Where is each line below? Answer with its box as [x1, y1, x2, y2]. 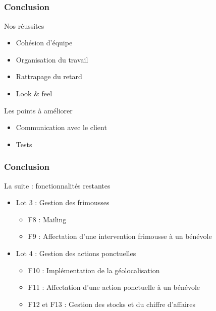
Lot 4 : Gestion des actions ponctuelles [16, 248, 136, 259]
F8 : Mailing [28, 214, 67, 224]
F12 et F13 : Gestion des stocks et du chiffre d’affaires [28, 298, 196, 309]
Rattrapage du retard [16, 71, 82, 82]
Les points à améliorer [4, 105, 73, 115]
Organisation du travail [16, 54, 88, 65]
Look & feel [16, 88, 52, 99]
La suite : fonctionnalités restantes [4, 180, 111, 191]
